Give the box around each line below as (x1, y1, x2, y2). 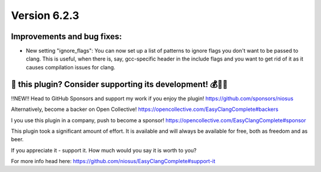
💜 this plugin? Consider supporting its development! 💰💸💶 (11, 79, 228, 89)
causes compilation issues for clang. (26, 63, 116, 71)
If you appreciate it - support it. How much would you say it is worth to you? (11, 146, 197, 154)
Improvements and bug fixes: (11, 31, 122, 42)
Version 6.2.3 (11, 9, 80, 22)
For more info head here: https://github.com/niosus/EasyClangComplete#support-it (11, 158, 216, 165)
